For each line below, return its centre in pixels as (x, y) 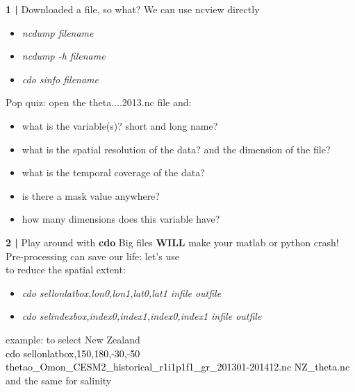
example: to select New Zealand (73, 339)
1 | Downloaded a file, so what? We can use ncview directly (133, 9)
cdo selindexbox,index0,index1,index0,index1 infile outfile (142, 316)
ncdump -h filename (64, 56)
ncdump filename (58, 32)
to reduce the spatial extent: (66, 270)
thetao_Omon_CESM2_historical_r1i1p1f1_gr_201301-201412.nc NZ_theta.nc (178, 367)
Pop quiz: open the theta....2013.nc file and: (99, 102)
